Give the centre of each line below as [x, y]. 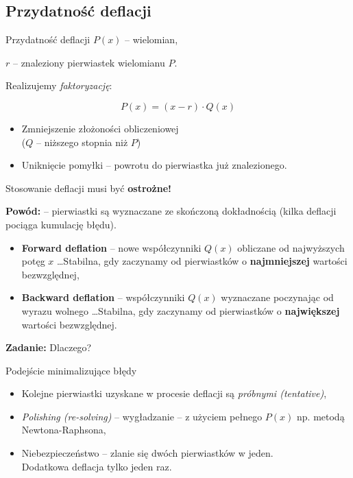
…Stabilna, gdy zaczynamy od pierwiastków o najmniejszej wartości [202, 261]
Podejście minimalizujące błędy [71, 370]
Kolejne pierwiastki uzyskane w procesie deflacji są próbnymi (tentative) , [174, 393]
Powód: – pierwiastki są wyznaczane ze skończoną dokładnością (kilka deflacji [171, 211]
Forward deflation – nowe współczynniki [111, 247]
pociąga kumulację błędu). [61, 224]
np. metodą [321, 416]
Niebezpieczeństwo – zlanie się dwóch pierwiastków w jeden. [147, 453]
